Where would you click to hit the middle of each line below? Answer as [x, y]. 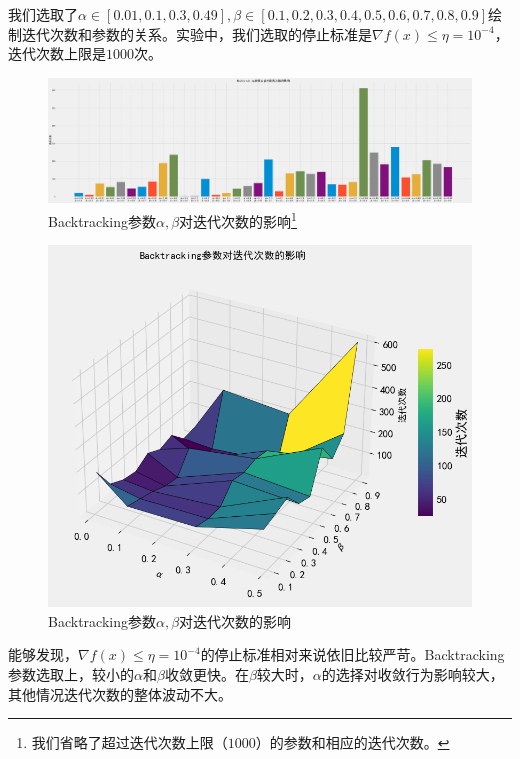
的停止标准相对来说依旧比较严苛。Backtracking [352, 654]
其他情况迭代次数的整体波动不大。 [120, 693]
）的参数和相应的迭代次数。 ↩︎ [352, 742]
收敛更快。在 [206, 674]
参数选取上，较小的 [71, 674]
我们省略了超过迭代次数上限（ [129, 742]
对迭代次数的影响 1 [238, 219]
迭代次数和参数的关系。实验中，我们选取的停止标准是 [196, 33]
